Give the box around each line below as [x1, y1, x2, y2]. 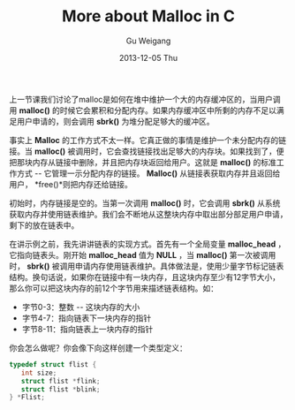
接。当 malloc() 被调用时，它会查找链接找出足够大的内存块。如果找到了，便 [9, 146, 284, 156]
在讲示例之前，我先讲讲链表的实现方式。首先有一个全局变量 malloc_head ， [9, 239, 286, 249]
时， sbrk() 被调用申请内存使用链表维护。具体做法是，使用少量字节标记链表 [9, 261, 284, 271]
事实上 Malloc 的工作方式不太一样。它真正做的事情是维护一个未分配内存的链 [9, 134, 287, 145]
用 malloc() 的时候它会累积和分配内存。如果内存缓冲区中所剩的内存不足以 [9, 104, 276, 116]
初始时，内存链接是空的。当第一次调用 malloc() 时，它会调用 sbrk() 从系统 [9, 197, 281, 209]
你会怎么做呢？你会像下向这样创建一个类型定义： [9, 342, 187, 353]
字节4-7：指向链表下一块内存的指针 [21, 312, 152, 323]
